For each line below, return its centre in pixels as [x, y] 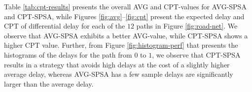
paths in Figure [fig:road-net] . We [187, 26]
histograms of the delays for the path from [68, 54]
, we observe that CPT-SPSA [196, 54]
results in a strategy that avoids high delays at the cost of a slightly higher [117, 64]
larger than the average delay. [49, 83]
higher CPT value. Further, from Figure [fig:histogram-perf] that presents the [121, 45]
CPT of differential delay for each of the [65, 26]
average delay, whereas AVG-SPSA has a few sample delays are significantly [119, 74]
